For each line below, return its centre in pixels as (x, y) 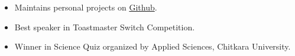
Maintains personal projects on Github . (86, 7)
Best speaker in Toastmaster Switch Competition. (105, 27)
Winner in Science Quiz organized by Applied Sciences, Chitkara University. (153, 46)
